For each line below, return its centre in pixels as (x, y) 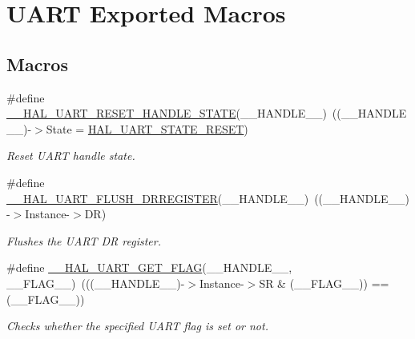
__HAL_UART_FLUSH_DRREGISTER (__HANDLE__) (158, 198)
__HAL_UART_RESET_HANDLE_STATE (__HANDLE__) (167, 113)
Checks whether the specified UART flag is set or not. (137, 326)
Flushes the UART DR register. (84, 240)
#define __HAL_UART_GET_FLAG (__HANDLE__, (149, 267)
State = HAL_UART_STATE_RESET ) (147, 128)
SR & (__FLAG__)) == (324, 283)
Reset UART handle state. (71, 156)
